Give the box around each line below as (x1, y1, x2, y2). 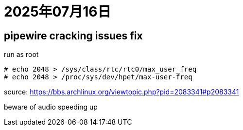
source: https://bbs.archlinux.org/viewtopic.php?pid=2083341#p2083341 (4, 88, 239, 96)
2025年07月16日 (4, 3, 111, 20)
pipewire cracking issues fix (4, 29, 143, 42)
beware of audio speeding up (4, 103, 98, 111)
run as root (4, 50, 39, 59)
